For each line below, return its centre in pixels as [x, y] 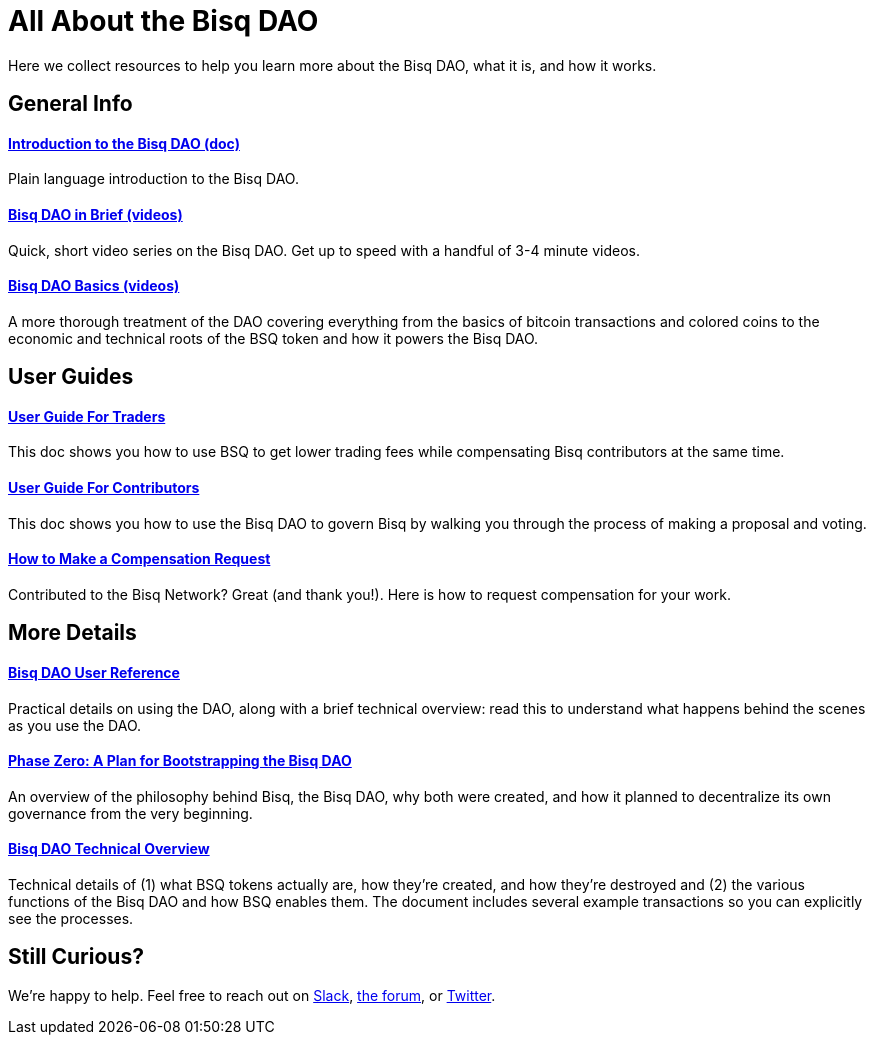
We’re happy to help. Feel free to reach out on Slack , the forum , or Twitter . [252, 995]
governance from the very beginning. [130, 813]
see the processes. [71, 918]
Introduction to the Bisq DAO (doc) [124, 143]
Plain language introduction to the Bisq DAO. [153, 179]
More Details [72, 633]
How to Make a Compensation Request [139, 559]
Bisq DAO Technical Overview [109, 849]
